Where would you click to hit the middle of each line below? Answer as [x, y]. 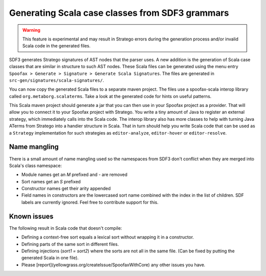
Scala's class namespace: [35, 166]
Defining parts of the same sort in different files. [70, 244]
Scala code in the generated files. [56, 46]
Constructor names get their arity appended [66, 189]
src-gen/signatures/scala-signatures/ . [57, 80]
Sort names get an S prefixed [51, 181]
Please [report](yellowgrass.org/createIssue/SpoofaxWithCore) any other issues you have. [113, 265]
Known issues [31, 216]
